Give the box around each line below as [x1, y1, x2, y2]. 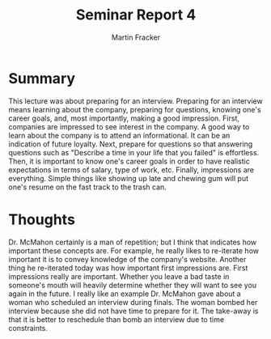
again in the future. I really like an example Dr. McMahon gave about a [8, 289, 241, 299]
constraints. [8, 323, 49, 333]
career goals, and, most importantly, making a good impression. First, [8, 113, 240, 123]
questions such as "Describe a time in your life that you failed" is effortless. [8, 147, 260, 157]
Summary [8, 69, 75, 87]
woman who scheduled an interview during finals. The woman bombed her [8, 297, 258, 307]
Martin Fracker [112, 32, 160, 42]
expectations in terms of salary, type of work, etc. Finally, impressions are [8, 164, 255, 175]
